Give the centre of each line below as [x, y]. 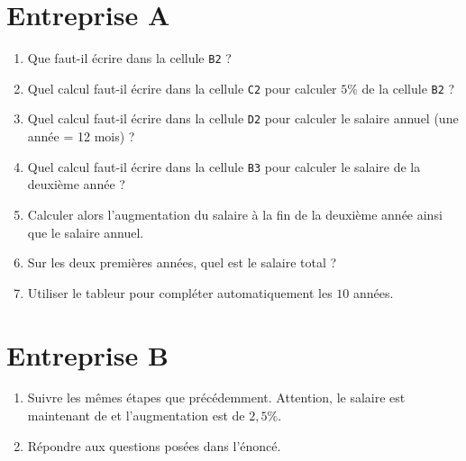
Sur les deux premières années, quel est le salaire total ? [182, 262]
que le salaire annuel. [86, 232]
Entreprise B [87, 354]
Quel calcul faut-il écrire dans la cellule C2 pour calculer [182, 88]
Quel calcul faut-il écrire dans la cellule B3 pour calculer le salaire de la [224, 166]
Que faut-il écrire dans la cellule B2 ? [129, 58]
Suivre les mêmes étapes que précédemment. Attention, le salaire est [216, 398]
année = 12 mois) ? [81, 136]
